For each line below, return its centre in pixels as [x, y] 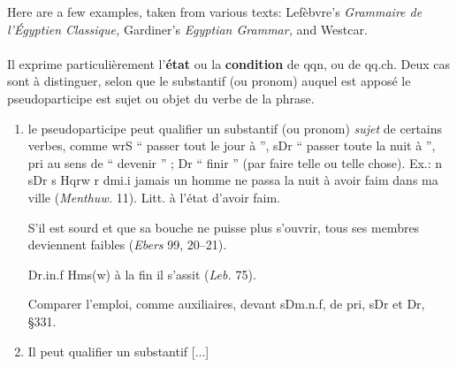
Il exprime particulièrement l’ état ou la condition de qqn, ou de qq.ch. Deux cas [228, 63]
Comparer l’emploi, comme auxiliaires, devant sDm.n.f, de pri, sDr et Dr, [226, 304]
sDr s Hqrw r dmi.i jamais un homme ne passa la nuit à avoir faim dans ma [233, 180]
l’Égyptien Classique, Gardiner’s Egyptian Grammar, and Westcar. [187, 29]
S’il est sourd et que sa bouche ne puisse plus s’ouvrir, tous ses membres [224, 227]
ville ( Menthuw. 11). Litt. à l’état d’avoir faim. [154, 197]
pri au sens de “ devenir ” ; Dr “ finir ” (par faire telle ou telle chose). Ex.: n [235, 162]
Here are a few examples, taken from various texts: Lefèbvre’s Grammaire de [215, 11]
